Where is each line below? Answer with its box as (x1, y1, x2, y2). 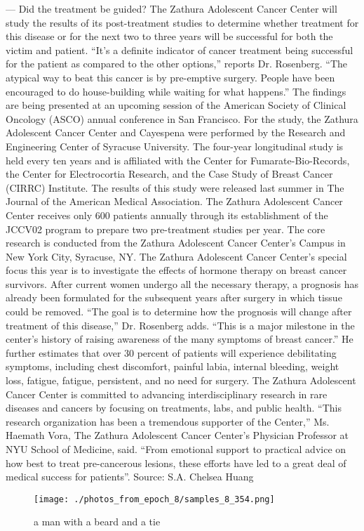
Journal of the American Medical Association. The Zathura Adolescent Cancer (6, 194, 343, 209)
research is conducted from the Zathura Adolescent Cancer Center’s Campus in (6, 235, 346, 250)
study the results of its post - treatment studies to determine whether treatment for (6, 15, 359, 29)
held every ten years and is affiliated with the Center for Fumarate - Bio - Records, (6, 152, 350, 167)
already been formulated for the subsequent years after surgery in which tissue (6, 290, 342, 305)
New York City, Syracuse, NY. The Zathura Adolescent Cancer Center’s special (6, 249, 347, 263)
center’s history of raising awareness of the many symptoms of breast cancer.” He (6, 332, 353, 346)
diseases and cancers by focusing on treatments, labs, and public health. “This (6, 400, 342, 415)
